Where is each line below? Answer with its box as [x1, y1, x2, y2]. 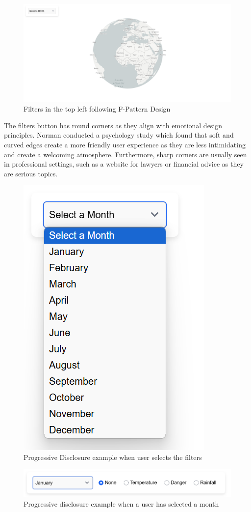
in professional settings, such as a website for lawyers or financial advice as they [4, 159, 244, 169]
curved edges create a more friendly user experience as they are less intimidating [4, 139, 246, 149]
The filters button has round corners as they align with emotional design [4, 120, 223, 130]
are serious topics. [4, 168, 58, 178]
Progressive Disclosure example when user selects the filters [24, 452, 202, 462]
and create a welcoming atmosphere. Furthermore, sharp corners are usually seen [4, 149, 247, 159]
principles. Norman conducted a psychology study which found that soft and [4, 130, 234, 140]
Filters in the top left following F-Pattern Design [24, 104, 171, 114]
